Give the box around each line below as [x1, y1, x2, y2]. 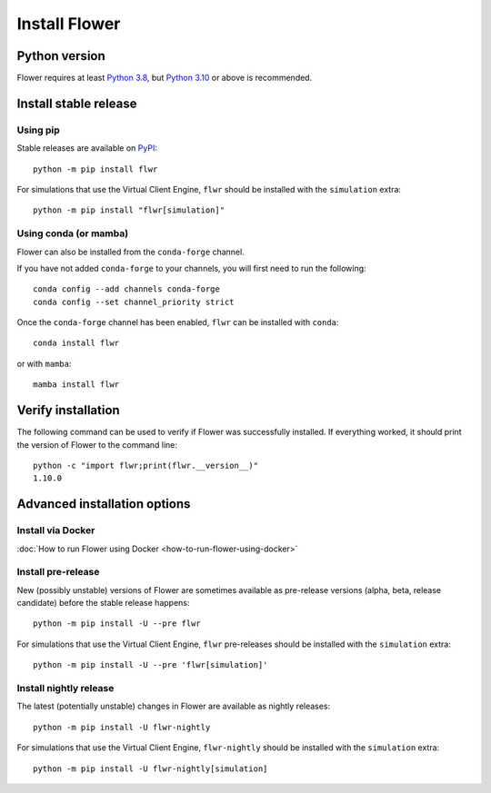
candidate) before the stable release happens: [16, 598, 190, 609]
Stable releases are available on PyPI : [16, 143, 158, 154]
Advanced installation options [16, 496, 191, 512]
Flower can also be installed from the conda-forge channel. [16, 246, 245, 257]
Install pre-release [16, 566, 100, 579]
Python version [16, 48, 106, 64]
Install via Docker [16, 524, 95, 537]
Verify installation [16, 402, 120, 418]
